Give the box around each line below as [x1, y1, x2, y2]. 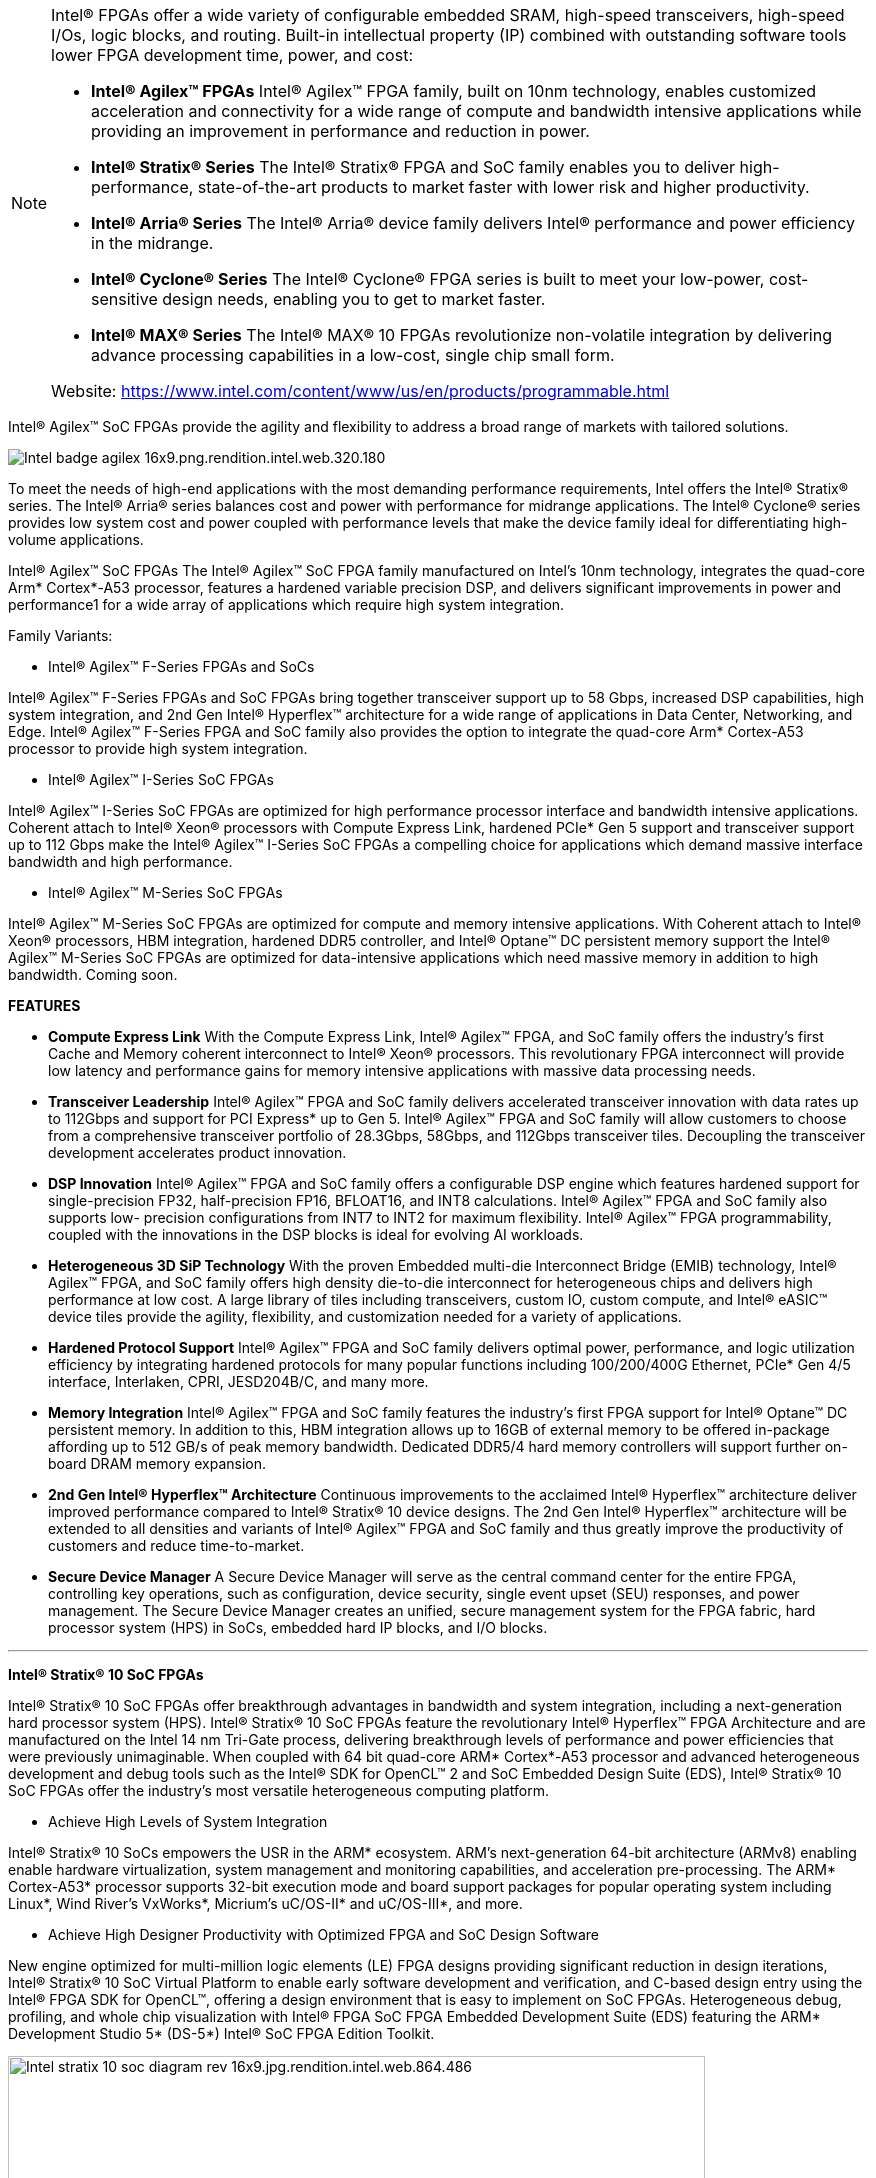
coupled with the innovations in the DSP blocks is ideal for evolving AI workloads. [48, 1226, 584, 1243]
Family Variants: [8, 627, 113, 644]
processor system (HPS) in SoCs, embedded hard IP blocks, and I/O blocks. [48, 1619, 548, 1636]
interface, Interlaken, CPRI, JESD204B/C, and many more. [48, 1373, 429, 1390]
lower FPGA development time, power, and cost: [51, 45, 413, 65]
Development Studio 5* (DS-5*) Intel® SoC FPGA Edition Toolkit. [8, 2025, 435, 2042]
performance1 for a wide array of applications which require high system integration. [8, 596, 565, 613]
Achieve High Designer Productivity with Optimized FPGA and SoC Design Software [48, 1926, 599, 1943]
